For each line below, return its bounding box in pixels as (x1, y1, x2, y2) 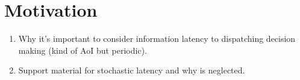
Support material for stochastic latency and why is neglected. (18, 64, 245, 76)
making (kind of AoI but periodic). (18, 44, 147, 56)
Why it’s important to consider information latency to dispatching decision (18, 32, 296, 45)
